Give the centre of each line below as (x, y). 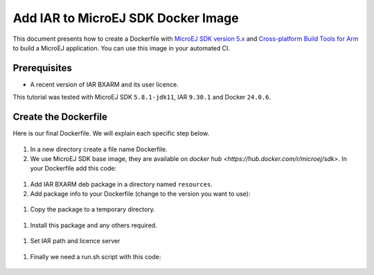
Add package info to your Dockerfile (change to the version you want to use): (140, 194)
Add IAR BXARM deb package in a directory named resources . (121, 184)
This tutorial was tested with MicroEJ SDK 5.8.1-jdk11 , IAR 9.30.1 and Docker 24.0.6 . (142, 97)
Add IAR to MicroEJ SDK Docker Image (126, 18)
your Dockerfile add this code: (73, 169)
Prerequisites (42, 68)
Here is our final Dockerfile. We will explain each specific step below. (111, 133)
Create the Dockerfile (60, 117)
